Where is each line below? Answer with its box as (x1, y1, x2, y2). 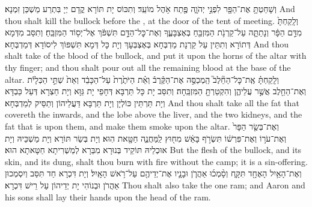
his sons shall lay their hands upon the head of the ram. (5, 190, 211, 203)
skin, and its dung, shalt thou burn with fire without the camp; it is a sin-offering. (5, 155, 308, 167)
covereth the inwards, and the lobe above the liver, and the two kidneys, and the (5, 108, 302, 121)
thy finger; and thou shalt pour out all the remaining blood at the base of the (5, 61, 291, 73)
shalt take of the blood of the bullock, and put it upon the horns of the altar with (5, 49, 307, 62)
